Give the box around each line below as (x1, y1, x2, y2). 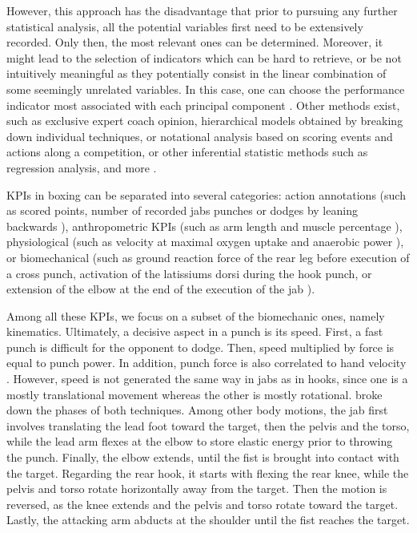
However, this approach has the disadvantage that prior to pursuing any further (6, 2, 398, 18)
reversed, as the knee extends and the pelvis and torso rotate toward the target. (6, 495, 399, 512)
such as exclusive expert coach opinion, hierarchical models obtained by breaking (6, 112, 403, 129)
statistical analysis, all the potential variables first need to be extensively (6, 18, 363, 34)
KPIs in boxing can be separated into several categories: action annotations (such (6, 186, 406, 203)
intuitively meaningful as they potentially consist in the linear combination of (6, 65, 387, 82)
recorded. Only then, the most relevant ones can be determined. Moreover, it (6, 34, 383, 50)
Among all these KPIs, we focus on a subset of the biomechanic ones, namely (6, 307, 385, 324)
